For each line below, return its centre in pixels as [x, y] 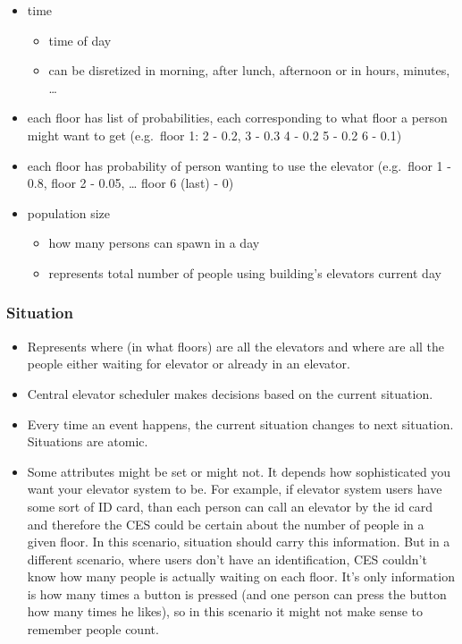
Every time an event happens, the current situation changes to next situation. [240, 424]
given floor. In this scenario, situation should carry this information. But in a [239, 542]
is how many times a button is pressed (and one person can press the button [237, 593]
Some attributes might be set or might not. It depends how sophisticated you [239, 471]
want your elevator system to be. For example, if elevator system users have [235, 489]
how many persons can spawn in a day [154, 243]
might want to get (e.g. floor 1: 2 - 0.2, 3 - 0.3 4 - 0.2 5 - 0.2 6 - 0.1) [214, 135]
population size [69, 212]
